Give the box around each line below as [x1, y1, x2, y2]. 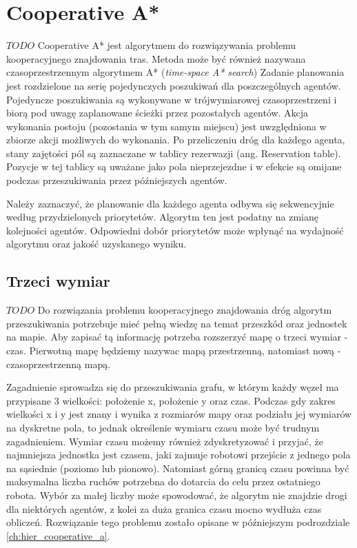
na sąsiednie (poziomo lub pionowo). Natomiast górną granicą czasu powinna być [6, 460, 349, 475]
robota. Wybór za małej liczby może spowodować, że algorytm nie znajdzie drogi [6, 487, 347, 502]
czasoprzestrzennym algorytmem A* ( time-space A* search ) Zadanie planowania [6, 65, 345, 79]
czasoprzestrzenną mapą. [6, 356, 111, 371]
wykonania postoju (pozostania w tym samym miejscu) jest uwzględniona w [6, 119, 327, 133]
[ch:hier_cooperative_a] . [6, 528, 110, 542]
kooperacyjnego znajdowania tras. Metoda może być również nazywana [6, 51, 306, 65]
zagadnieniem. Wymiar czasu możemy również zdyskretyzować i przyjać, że [6, 434, 323, 448]
